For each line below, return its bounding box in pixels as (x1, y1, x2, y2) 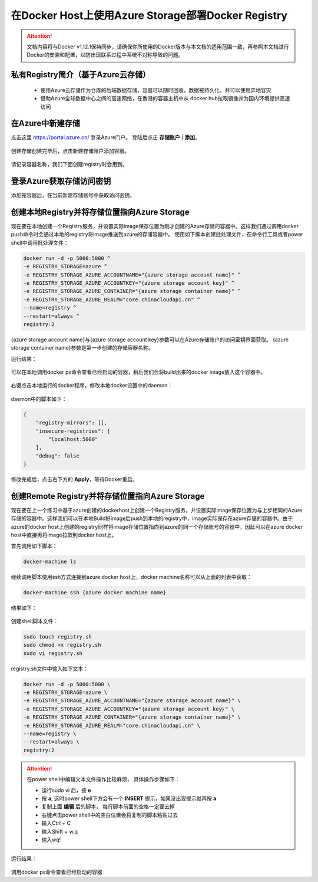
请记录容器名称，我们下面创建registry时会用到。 (11, 161, 128, 168)
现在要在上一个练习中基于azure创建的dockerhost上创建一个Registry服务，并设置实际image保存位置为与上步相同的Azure (11, 507, 303, 514)
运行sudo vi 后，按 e (41, 786, 91, 794)
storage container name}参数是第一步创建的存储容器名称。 (11, 344, 154, 351)
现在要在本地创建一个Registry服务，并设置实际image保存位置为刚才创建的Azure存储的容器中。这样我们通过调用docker (11, 223, 299, 230)
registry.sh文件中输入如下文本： (11, 665, 88, 672)
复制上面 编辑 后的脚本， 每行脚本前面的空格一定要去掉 (41, 803, 175, 810)
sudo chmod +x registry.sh (23, 641, 101, 649)
